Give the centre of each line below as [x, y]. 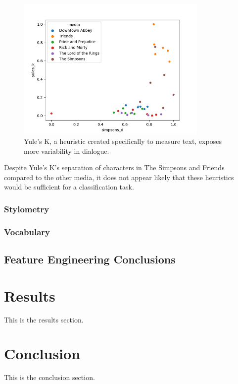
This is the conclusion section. [49, 377]
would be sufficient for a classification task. [69, 187]
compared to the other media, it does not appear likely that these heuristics [119, 177]
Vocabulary [27, 231]
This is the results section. [44, 319]
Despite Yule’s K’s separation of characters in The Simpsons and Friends [114, 167]
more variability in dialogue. [67, 151]
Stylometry [27, 209]
